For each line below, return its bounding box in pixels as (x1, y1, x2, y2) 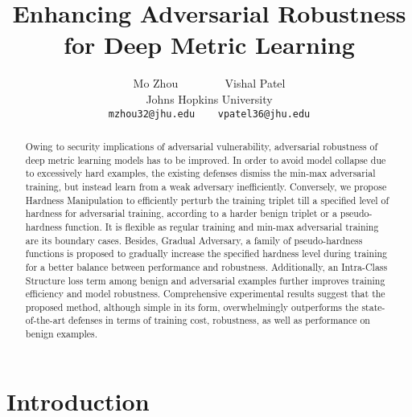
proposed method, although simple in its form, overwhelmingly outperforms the (25, 300, 359, 313)
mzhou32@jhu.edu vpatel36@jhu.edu (108, 108, 311, 120)
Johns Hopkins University (146, 90, 273, 107)
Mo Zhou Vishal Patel (133, 75, 286, 92)
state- (361, 300, 385, 313)
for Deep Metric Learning (64, 28, 355, 61)
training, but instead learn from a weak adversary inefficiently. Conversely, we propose (25, 179, 387, 193)
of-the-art (25, 313, 66, 327)
